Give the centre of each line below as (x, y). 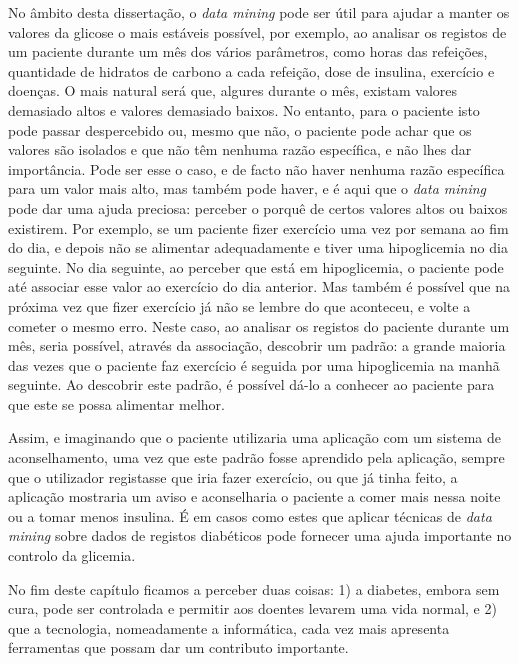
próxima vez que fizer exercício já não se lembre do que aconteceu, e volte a (239, 305)
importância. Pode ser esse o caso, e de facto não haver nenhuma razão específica (256, 168)
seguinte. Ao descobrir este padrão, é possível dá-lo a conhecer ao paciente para (251, 384)
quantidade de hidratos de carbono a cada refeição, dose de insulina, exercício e (251, 70)
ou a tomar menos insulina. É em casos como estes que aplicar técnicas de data (250, 515)
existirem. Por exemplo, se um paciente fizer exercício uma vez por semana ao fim (258, 227)
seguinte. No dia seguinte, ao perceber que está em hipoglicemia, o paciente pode (256, 266)
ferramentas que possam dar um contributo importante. (178, 647)
